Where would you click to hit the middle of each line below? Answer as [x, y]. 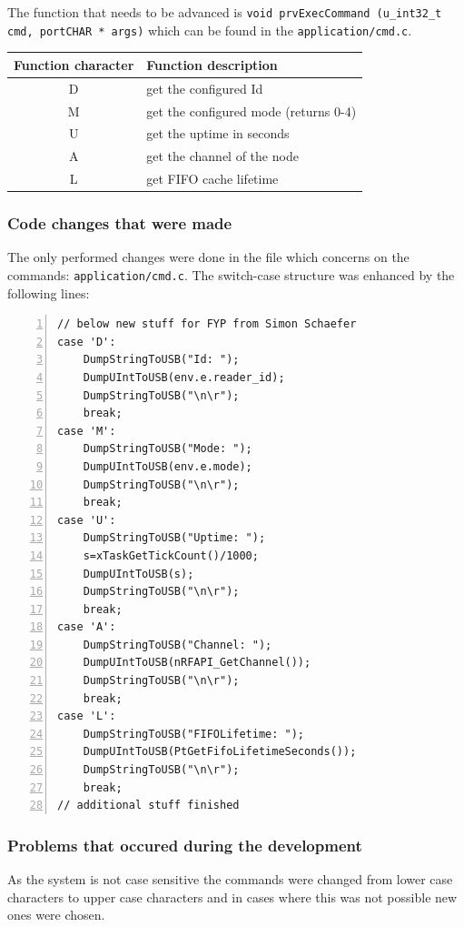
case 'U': [87, 520]
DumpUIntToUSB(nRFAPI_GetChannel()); [197, 663]
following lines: [49, 292]
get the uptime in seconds [218, 133]
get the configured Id [205, 88]
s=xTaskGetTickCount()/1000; [171, 555]
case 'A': [87, 627]
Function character [74, 64]
